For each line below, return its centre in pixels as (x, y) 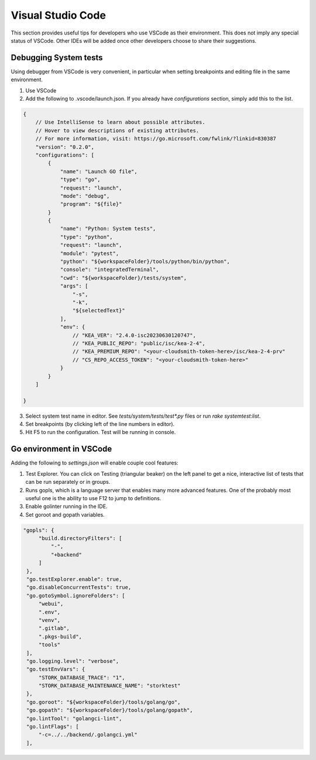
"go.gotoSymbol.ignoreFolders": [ (76, 596)
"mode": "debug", (85, 196)
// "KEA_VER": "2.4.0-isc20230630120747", (134, 335)
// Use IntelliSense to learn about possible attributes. (120, 122)
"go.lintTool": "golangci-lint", (74, 718)
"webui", (51, 604)
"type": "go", (80, 180)
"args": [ (74, 286)
